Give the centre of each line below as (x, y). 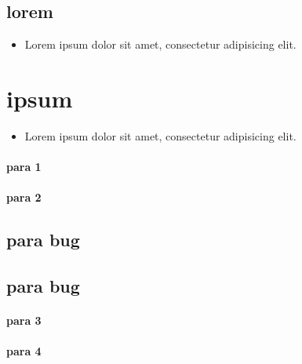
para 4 (24, 351)
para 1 (24, 167)
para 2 (24, 197)
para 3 (24, 320)
